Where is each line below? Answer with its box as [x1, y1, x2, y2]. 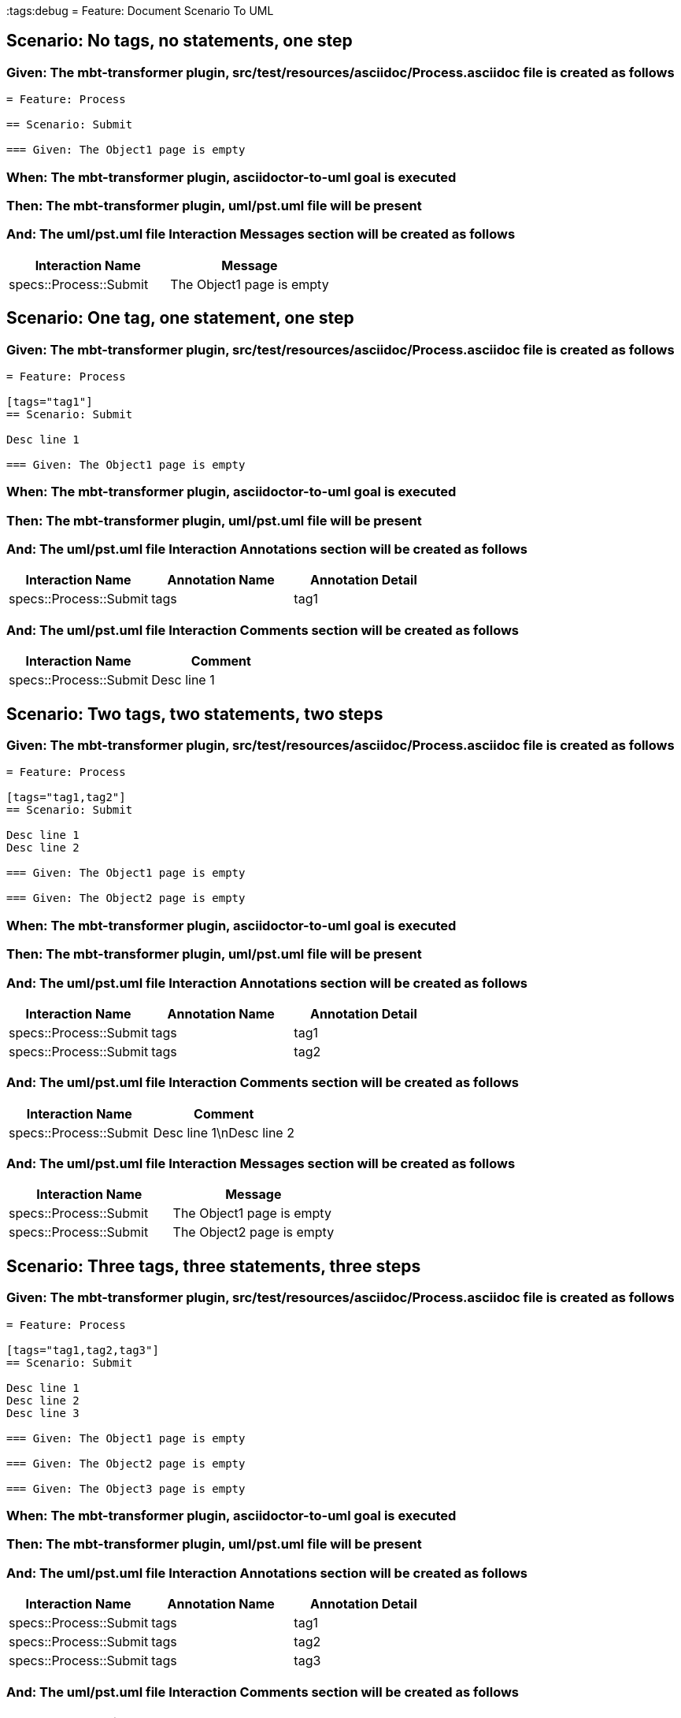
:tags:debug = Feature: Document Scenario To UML [6, 4, 274, 17]
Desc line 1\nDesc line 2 [153, 1124, 294, 1141]
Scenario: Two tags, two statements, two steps [6, 703, 383, 724]
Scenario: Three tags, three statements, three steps [6, 1256, 421, 1276]
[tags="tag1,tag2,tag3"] [6, 1343, 159, 1356]
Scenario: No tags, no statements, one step [6, 31, 353, 51]
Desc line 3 [6, 1406, 80, 1419]
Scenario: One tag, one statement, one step [6, 308, 354, 328]
